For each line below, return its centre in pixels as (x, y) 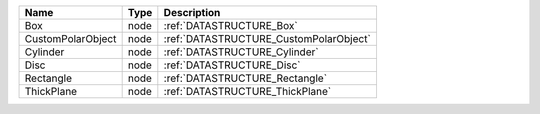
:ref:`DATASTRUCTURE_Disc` (232, 65)
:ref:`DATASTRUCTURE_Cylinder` (241, 52)
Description (192, 12)
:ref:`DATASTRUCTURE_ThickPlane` (247, 91)
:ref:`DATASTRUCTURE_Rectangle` (245, 78)
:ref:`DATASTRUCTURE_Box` (231, 25)
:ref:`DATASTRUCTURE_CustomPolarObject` (267, 38)
